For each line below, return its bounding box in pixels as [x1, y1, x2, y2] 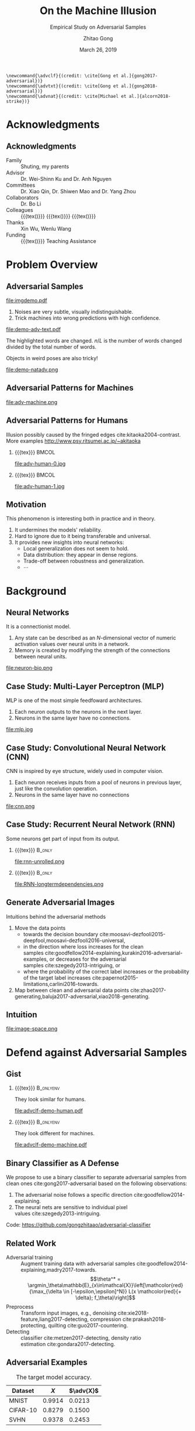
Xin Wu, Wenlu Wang [20, 225, 72, 232]
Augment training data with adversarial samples [20, 1260, 135, 1267]
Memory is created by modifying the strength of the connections [14, 647, 170, 654]
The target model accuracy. [16, 1373, 92, 1381]
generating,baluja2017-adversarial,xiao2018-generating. [14, 992, 150, 999]
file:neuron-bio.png [6, 665, 53, 672]
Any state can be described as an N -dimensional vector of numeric [14, 634, 176, 642]
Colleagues [6, 206, 33, 213]
